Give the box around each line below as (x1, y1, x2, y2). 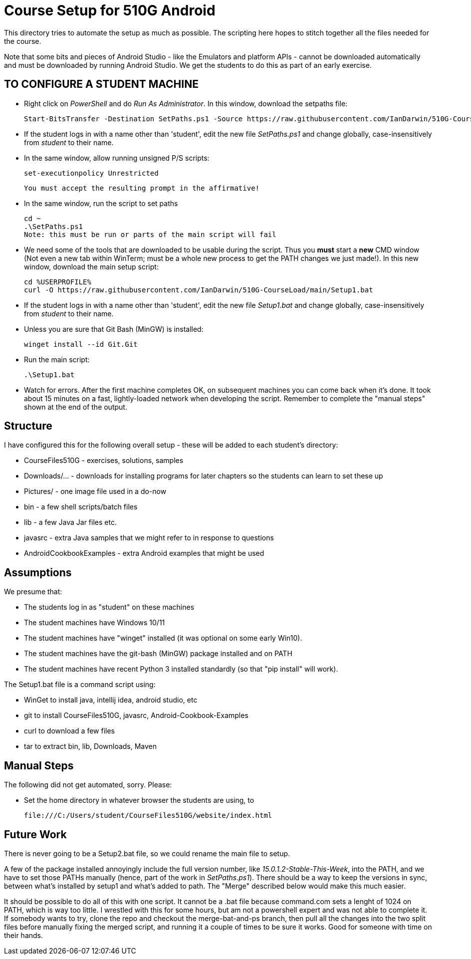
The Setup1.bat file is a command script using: (4, 680, 156, 689)
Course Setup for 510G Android (4, 2, 216, 19)
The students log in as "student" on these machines (24, 603, 195, 612)
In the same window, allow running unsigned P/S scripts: (24, 153, 210, 162)
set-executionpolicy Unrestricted (24, 169, 159, 177)
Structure (4, 420, 52, 433)
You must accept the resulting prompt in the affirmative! (24, 184, 260, 192)
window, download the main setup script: (24, 262, 159, 271)
